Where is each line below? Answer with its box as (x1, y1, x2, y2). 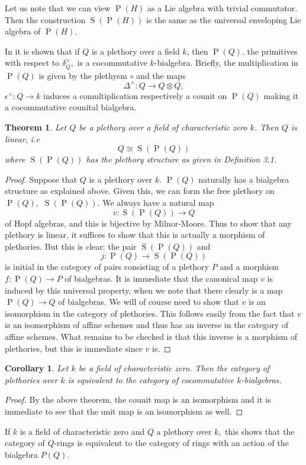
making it (263, 89, 299, 101)
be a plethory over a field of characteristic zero (79, 121, 247, 133)
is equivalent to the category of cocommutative (67, 373, 234, 386)
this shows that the (225, 425, 295, 437)
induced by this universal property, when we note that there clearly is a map (5, 284, 283, 296)
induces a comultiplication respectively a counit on (43, 89, 227, 101)
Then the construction (5, 13, 86, 26)
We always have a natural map (102, 196, 214, 209)
